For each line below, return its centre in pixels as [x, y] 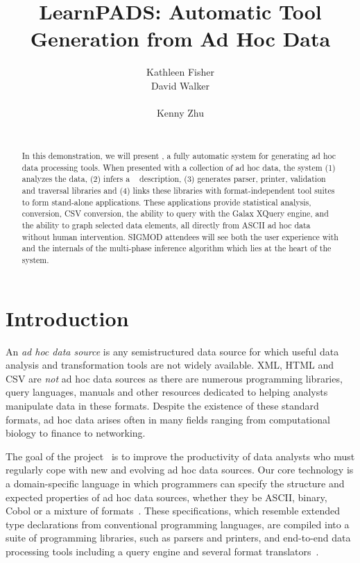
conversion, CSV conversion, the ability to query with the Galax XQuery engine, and [175, 213]
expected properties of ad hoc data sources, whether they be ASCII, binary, [166, 497]
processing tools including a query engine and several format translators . [162, 551]
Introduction [67, 318]
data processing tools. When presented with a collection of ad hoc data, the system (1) [179, 167]
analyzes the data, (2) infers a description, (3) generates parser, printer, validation [174, 179]
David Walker [180, 85]
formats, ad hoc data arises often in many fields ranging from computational [168, 419]
